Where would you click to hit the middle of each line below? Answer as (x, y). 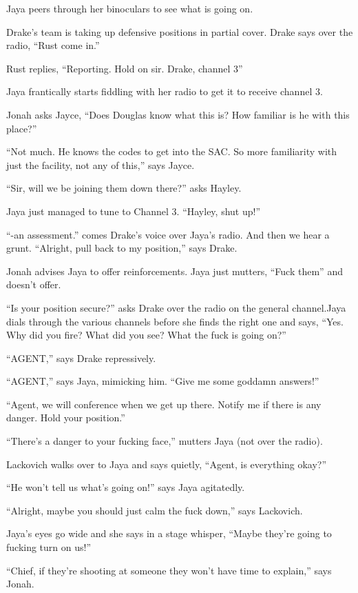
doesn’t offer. (34, 284)
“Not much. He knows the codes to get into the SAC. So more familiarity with (172, 151)
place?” (22, 128)
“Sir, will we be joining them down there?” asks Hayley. (124, 188)
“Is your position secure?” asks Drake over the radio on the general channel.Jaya (176, 307)
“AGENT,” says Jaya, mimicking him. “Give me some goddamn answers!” (163, 381)
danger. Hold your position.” (66, 418)
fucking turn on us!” (49, 547)
